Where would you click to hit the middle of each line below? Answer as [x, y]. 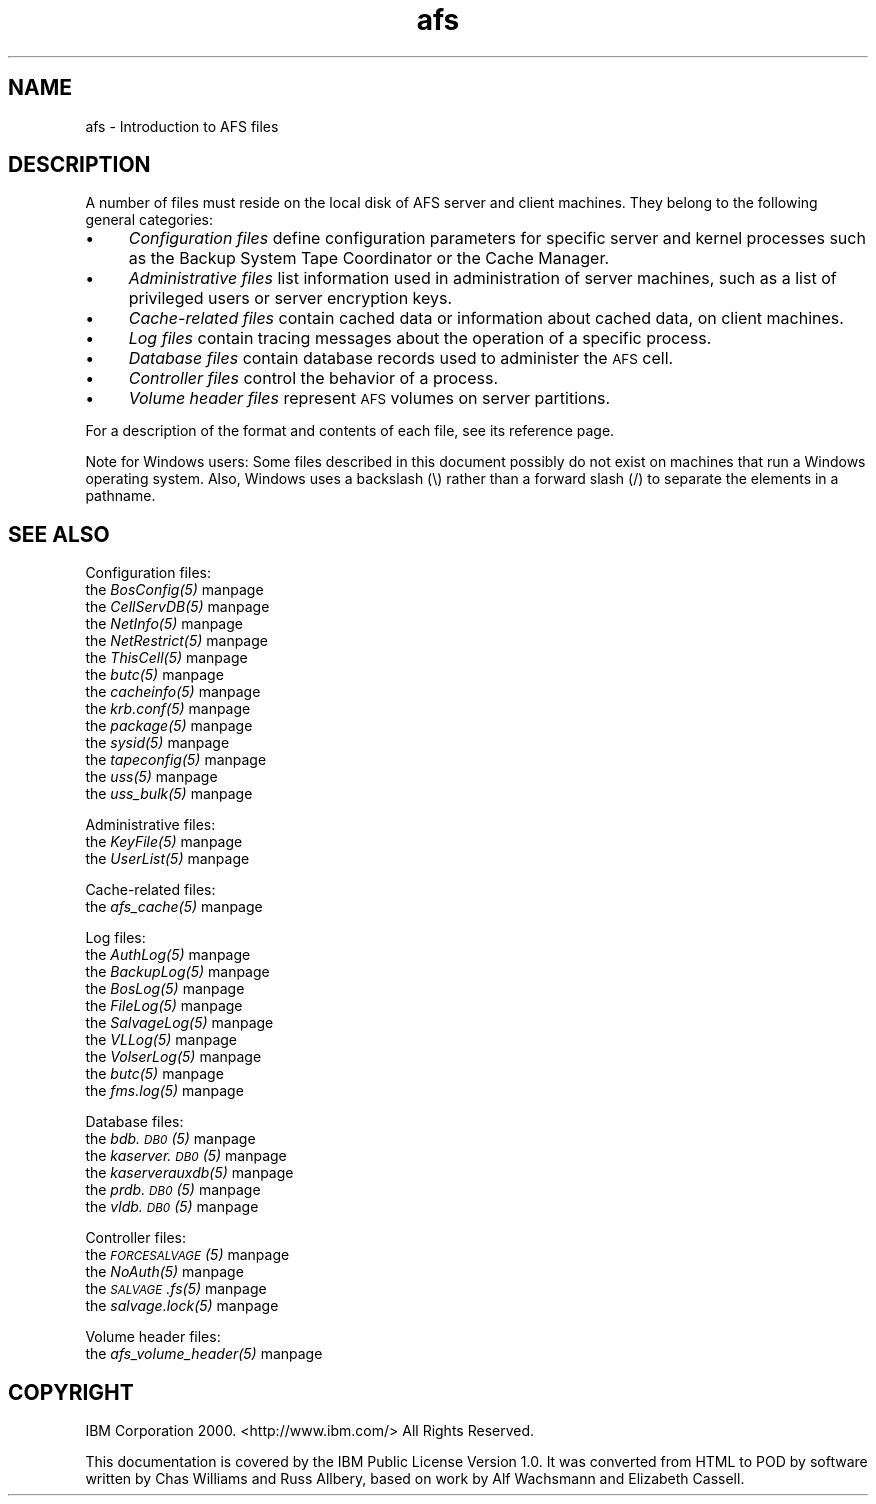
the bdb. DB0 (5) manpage [170, 1139]
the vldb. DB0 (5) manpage [172, 1207]
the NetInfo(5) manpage [164, 624]
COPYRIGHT [71, 1392]
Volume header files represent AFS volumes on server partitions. [369, 398]
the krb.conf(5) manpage [168, 709]
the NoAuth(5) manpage [164, 1272]
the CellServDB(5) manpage [177, 607]
